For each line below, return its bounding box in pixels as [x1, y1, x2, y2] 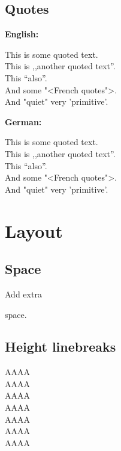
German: [5, 115, 42, 128]
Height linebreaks [5, 337, 116, 356]
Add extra [5, 287, 42, 300]
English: [5, 28, 39, 40]
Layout [5, 218, 63, 243]
